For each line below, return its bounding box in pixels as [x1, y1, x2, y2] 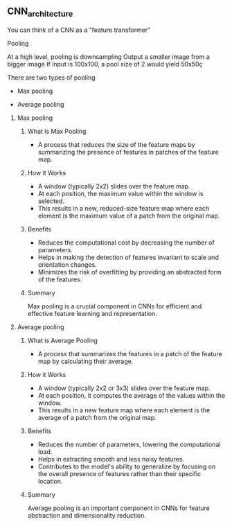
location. [37, 477, 63, 485]
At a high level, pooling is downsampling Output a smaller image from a [7, 53, 210, 61]
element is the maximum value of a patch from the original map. [37, 211, 220, 220]
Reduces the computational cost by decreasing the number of [37, 238, 215, 247]
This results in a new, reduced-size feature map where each [37, 204, 210, 212]
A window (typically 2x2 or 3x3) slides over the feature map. [37, 384, 211, 392]
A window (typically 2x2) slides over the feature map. [37, 182, 190, 190]
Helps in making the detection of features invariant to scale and [37, 253, 220, 261]
